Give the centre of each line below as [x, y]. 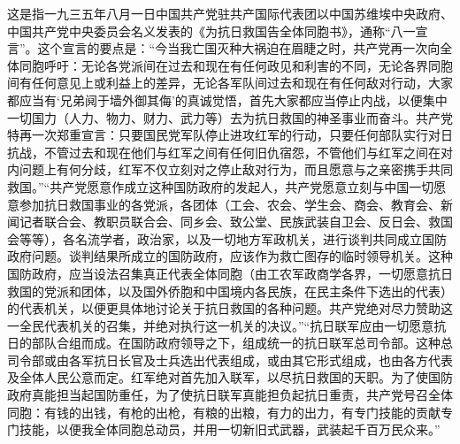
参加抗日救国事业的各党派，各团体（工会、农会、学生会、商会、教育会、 [230, 204]
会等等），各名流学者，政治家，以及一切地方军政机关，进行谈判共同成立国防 [227, 238]
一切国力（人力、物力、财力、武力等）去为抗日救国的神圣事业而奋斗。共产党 [230, 117]
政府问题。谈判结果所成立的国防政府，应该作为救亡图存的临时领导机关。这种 [230, 256]
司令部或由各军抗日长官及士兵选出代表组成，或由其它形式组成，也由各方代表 [230, 360]
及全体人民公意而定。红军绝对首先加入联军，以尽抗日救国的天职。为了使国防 [230, 377]
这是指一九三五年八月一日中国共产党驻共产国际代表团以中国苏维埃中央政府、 [230, 13]
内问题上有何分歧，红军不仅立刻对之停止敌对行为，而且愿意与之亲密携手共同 [230, 169]
